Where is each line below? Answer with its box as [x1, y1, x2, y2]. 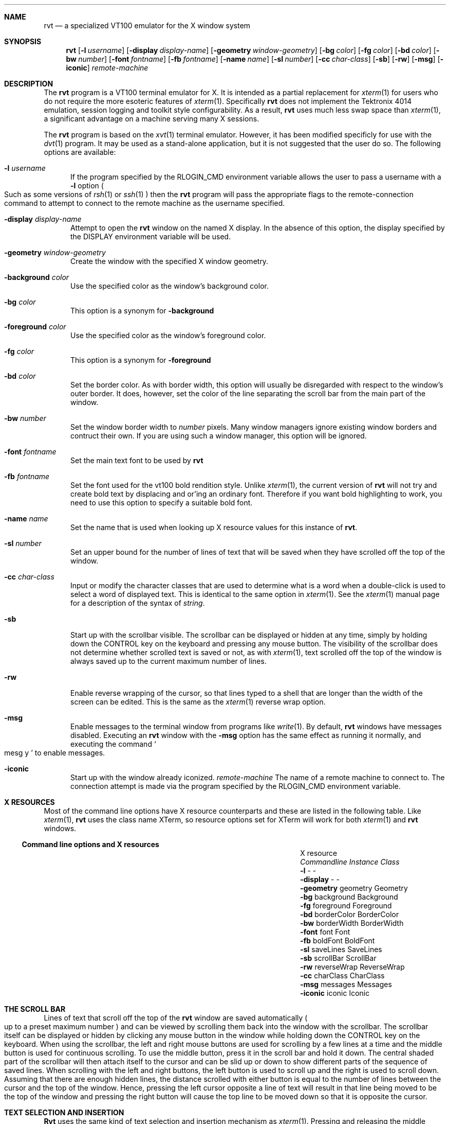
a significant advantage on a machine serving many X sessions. [44, 114, 259, 123]
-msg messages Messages [300, 980, 392, 989]
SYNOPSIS [4, 37, 42, 46]
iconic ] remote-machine [66, 63, 148, 72]
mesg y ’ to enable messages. [4, 748, 105, 757]
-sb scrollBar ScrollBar [300, 954, 377, 962]
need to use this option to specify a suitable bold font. [70, 498, 253, 507]
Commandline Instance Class [300, 857, 400, 866]
